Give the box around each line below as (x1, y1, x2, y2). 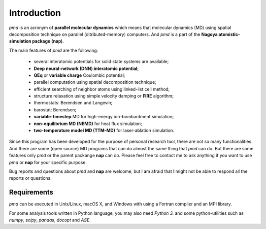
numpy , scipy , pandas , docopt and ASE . (9, 217, 91, 223)
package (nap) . (32, 38, 64, 44)
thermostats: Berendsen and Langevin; (33, 100, 113, 106)
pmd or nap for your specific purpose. (9, 159, 87, 165)
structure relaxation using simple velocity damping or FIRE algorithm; (33, 93, 174, 99)
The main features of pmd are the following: (9, 47, 99, 53)
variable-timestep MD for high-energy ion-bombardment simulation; (33, 114, 174, 120)
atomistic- (218, 31, 240, 37)
